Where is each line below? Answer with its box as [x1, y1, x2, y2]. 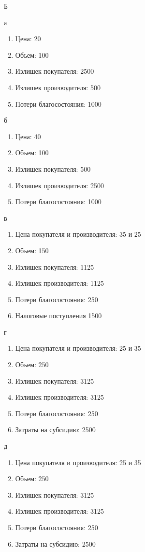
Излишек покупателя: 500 [15, 163, 91, 174]
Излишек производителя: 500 [15, 82, 101, 92]
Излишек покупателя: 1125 [15, 261, 94, 272]
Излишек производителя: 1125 [15, 278, 104, 288]
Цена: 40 [15, 131, 41, 141]
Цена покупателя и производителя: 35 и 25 [15, 229, 141, 239]
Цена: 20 [15, 33, 41, 44]
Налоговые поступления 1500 [15, 310, 102, 321]
